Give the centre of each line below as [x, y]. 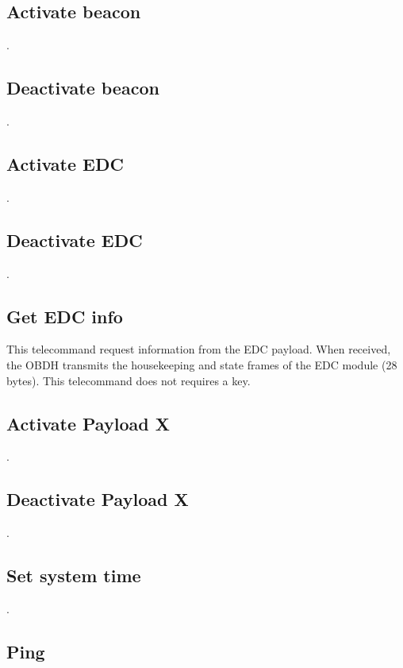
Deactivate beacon [83, 88]
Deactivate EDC [75, 239]
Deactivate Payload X [98, 499]
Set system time [74, 575]
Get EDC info [65, 316]
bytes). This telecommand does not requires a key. [129, 380]
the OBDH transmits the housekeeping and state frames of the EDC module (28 [202, 364]
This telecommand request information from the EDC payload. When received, [199, 349]
